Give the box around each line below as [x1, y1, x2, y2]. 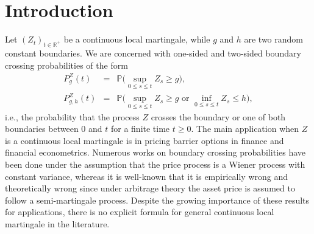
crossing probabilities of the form [5, 58, 128, 71]
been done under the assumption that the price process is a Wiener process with [5, 157, 305, 170]
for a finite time [110, 122, 170, 135]
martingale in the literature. [5, 217, 110, 230]
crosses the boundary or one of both [151, 110, 286, 123]
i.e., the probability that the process [5, 110, 140, 123]
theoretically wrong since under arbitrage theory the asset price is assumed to [5, 182, 295, 194]
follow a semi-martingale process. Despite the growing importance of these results [5, 193, 310, 206]
